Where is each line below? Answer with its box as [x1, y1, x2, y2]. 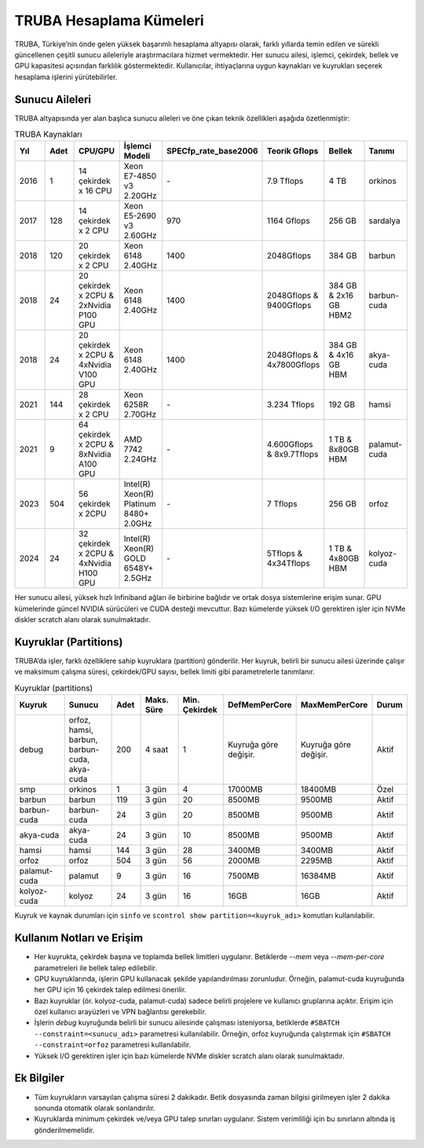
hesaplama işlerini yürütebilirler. [14, 72, 118, 82]
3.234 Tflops [267, 399, 315, 410]
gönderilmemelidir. [34, 1125, 95, 1135]
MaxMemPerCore [301, 700, 368, 711]
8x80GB [328, 444, 360, 455]
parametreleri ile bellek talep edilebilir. [34, 963, 157, 973]
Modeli [123, 150, 151, 161]
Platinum [123, 499, 156, 510]
